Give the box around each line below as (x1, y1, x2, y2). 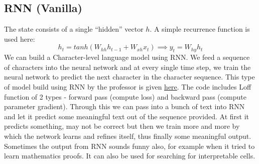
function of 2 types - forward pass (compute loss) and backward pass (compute (4, 91, 246, 102)
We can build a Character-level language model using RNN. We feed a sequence (4, 52, 250, 62)
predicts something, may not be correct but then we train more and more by (4, 121, 240, 131)
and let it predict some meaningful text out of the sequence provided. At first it (4, 111, 249, 121)
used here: (4, 33, 35, 44)
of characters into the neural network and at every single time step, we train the (4, 61, 251, 72)
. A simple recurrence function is (150, 24, 250, 34)
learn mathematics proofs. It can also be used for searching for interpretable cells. (4, 150, 255, 161)
